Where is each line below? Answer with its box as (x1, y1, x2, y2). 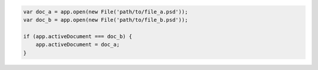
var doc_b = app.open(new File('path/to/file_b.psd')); (23, 16, 188, 23)
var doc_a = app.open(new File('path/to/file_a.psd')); (23, 8, 188, 15)
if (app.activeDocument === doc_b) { (23, 33, 132, 39)
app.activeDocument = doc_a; (35, 41, 120, 48)
